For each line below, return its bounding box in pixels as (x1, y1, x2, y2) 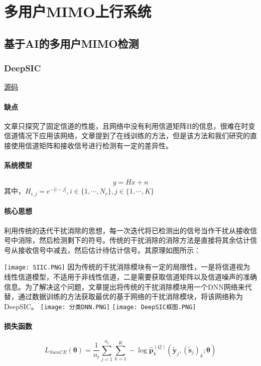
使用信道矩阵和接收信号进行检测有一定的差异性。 (11, 140, 173, 150)
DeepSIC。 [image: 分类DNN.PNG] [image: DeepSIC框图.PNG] (4, 301, 196, 311)
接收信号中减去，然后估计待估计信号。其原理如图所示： (18, 244, 201, 255)
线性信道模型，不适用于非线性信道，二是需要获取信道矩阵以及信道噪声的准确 (4, 271, 257, 282)
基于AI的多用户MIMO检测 (4, 35, 139, 51)
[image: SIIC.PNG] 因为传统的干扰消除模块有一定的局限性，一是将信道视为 (4, 261, 250, 272)
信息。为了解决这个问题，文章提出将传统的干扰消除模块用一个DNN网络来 (4, 281, 245, 292)
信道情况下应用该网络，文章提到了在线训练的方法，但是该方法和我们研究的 (4, 130, 250, 141)
